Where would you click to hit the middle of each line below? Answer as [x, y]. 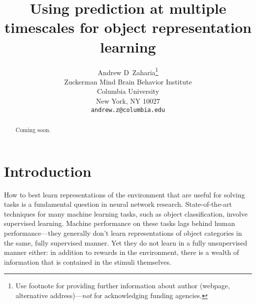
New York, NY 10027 [128, 100]
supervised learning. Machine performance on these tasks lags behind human [120, 223]
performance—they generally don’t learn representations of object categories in [123, 233]
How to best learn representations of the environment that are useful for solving [125, 194]
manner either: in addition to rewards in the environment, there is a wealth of [122, 252]
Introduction [48, 171]
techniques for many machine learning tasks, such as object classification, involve [126, 213]
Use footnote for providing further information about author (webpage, [123, 286]
